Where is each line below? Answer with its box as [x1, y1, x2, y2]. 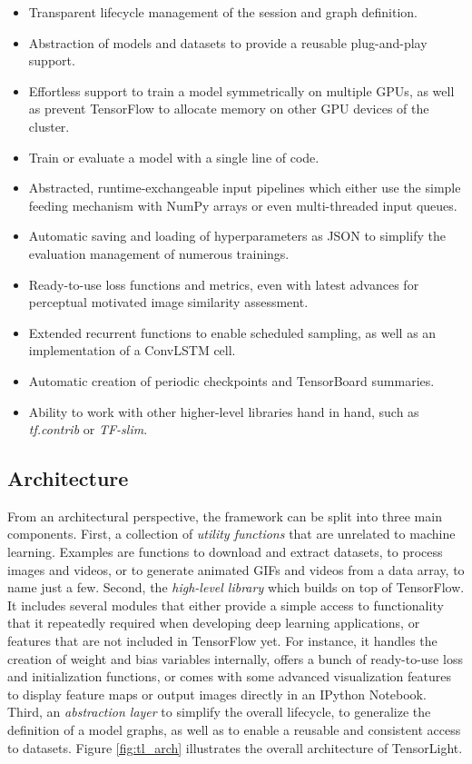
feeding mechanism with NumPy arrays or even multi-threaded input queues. [28, 195, 457, 214]
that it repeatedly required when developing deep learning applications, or [7, 613, 420, 632]
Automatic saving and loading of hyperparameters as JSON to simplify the [28, 226, 446, 245]
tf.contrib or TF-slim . [28, 420, 148, 439]
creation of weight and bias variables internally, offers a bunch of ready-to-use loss [7, 649, 463, 668]
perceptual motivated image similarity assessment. [28, 293, 309, 312]
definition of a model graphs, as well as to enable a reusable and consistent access [7, 720, 461, 739]
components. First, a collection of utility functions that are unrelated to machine [7, 524, 456, 543]
